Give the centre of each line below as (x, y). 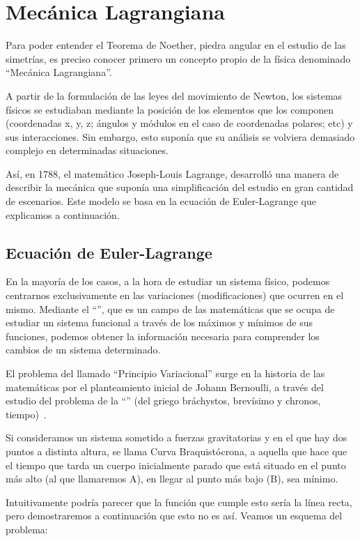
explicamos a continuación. (63, 214)
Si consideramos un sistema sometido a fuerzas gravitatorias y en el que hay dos (177, 437)
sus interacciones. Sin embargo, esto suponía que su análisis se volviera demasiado (180, 136)
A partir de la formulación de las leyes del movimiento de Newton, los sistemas (174, 95)
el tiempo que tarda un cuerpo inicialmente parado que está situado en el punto (176, 465)
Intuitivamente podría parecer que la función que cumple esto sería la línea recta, (179, 502)
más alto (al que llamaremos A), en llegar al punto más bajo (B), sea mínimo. (172, 479)
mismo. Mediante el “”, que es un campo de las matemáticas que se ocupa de (170, 308)
